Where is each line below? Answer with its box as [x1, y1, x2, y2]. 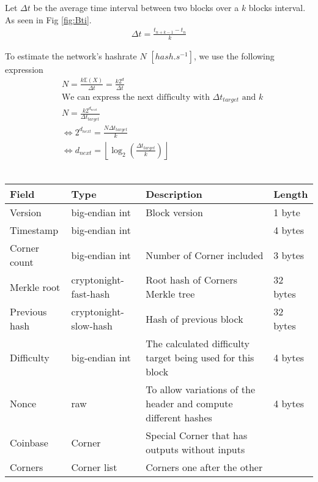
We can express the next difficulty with [61, 92, 210, 102]
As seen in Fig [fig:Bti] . [5, 13, 92, 26]
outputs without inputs [146, 442, 245, 457]
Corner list [71, 460, 117, 475]
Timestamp [10, 223, 59, 238]
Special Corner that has [146, 428, 248, 443]
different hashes [146, 410, 212, 425]
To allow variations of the [146, 382, 256, 397]
